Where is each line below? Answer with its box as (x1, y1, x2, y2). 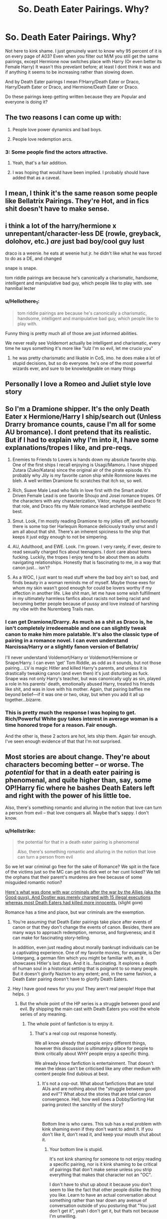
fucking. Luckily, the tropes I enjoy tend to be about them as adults (12, 554, 149, 560)
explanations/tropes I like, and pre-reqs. (5, 443, 133, 452)
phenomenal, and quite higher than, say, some (5, 776, 152, 784)
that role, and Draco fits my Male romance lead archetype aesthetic (12, 503, 151, 509)
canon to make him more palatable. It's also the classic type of (5, 630, 159, 637)
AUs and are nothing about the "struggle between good (42, 1085, 156, 1092)
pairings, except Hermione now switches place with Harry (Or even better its (5, 58, 162, 64)
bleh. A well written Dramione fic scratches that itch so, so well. (12, 478, 143, 484)
